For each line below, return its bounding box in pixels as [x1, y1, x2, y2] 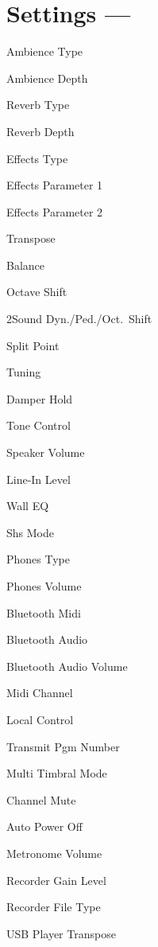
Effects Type [6, 150, 68, 166]
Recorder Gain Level [6, 871, 106, 888]
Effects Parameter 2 [6, 203, 103, 220]
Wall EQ [6, 497, 49, 514]
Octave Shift [6, 283, 67, 300]
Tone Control [6, 417, 71, 434]
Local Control [6, 711, 74, 727]
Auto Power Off [6, 818, 83, 835]
